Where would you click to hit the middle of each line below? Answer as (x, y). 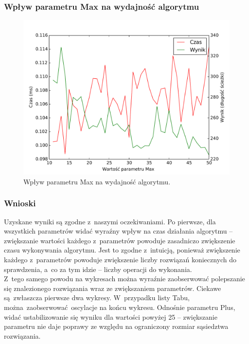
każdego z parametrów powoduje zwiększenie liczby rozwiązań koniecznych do (120, 259)
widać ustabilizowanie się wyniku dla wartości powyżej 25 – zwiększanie (111, 317)
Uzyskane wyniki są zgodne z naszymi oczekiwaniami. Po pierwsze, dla (110, 221)
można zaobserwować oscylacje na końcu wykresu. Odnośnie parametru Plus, (120, 307)
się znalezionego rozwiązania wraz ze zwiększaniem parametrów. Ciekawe (113, 288)
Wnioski (20, 203)
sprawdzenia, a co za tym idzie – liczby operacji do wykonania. (98, 269)
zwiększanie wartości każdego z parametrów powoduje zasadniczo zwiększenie (120, 240)
